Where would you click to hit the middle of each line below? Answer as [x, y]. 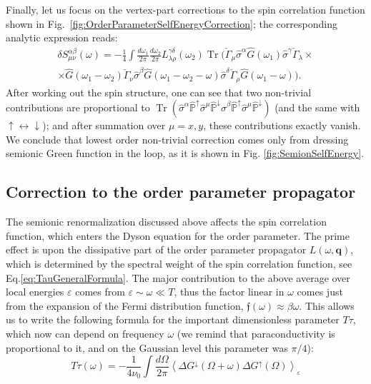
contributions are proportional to [78, 107]
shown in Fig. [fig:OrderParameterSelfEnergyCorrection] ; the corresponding [172, 23]
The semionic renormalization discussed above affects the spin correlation [166, 222]
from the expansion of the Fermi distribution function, [125, 305]
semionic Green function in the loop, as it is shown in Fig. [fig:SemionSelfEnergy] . [185, 153]
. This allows [327, 305]
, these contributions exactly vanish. [282, 125]
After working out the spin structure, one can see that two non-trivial [159, 92]
